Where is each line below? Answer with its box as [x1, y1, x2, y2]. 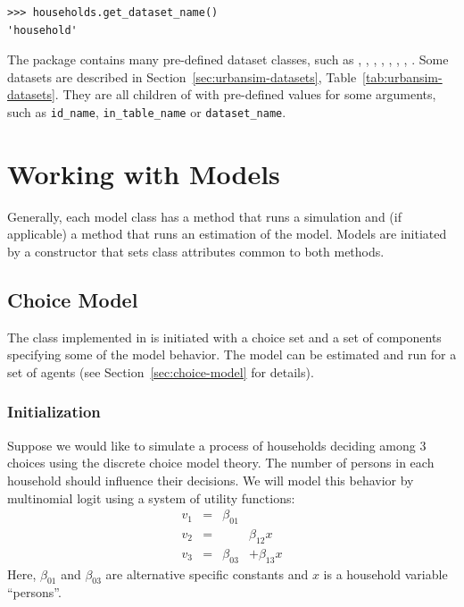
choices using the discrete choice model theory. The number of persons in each [7, 453, 435, 472]
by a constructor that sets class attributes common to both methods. [7, 241, 385, 260]
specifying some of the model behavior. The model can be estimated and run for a [7, 345, 457, 364]
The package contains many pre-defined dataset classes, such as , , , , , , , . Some [7, 50, 449, 69]
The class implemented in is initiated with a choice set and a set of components [7, 327, 442, 346]
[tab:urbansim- [362, 67, 443, 86]
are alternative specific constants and [105, 564, 309, 583]
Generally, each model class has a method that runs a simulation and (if [7, 207, 402, 225]
